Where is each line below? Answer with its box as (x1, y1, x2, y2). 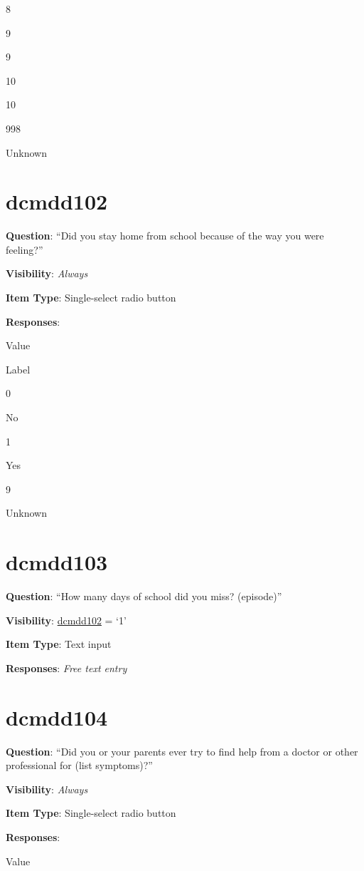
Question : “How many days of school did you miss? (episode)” (6, 589, 282, 604)
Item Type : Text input (6, 636, 112, 651)
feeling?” (6, 242, 43, 257)
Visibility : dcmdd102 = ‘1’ (6, 612, 127, 627)
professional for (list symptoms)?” (6, 758, 153, 773)
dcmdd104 (6, 702, 108, 731)
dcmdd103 (6, 547, 108, 577)
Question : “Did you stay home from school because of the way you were (6, 228, 324, 243)
